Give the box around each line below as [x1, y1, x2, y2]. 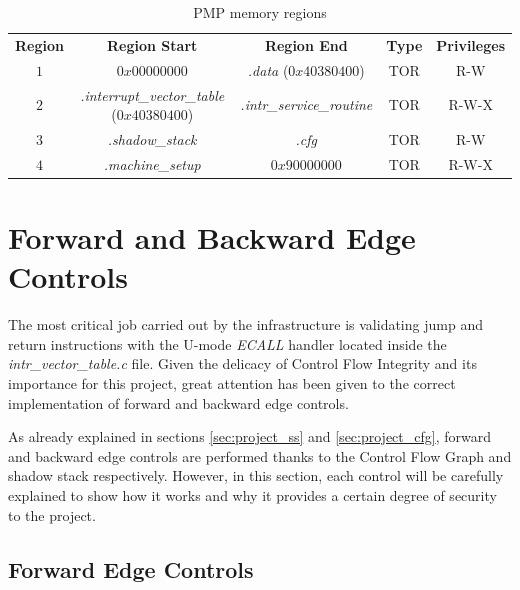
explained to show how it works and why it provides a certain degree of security [8, 484, 497, 505]
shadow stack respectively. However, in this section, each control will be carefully [8, 465, 504, 486]
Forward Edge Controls [8, 553, 254, 584]
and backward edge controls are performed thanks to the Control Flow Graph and [8, 445, 512, 466]
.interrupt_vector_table [80, 84, 225, 105]
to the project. [8, 504, 96, 525]
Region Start [107, 34, 198, 55]
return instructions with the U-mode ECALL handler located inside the [8, 333, 447, 354]
